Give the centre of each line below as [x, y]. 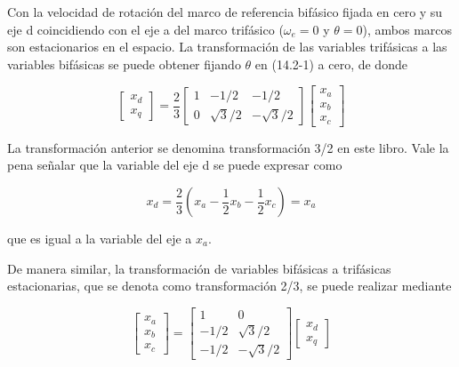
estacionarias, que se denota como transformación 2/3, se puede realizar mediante [229, 286]
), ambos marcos [407, 29]
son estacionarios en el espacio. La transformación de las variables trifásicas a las [227, 47]
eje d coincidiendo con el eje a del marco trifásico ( [145, 29]
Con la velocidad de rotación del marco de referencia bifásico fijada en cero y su [225, 12]
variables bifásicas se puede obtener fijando [124, 64]
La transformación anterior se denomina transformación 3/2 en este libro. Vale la [228, 147]
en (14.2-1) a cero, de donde [331, 64]
